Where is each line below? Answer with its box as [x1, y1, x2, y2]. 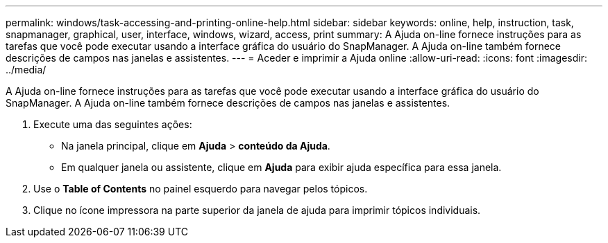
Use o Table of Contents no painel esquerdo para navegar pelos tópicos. [33, 183, 368, 195]
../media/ [6, 64, 47, 75]
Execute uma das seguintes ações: [33, 118, 192, 130]
